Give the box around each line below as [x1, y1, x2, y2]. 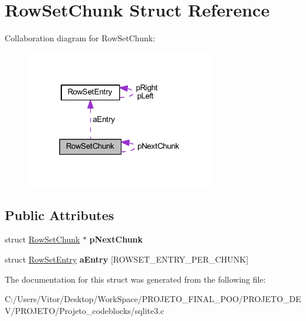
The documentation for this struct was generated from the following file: [5, 273, 266, 285]
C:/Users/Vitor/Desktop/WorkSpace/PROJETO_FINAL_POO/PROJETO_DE [5, 293, 301, 305]
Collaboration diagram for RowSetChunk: [5, 32, 156, 44]
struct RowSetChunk [5, 233, 80, 245]
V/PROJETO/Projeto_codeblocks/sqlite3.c [5, 304, 164, 316]
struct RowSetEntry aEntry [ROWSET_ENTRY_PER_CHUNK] [5, 253, 249, 266]
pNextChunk [89, 233, 143, 245]
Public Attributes [5, 205, 114, 224]
